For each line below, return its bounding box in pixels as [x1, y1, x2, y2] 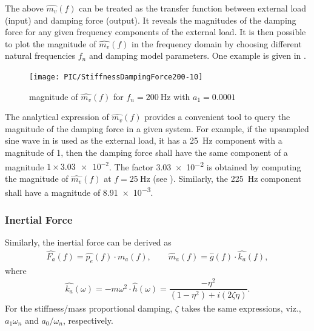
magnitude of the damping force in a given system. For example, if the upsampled [5, 122, 309, 135]
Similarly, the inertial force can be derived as [5, 235, 172, 248]
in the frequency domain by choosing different [132, 37, 302, 50]
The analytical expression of [5, 110, 109, 123]
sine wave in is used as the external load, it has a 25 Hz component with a [5, 134, 282, 147]
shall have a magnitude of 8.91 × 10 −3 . [5, 184, 153, 199]
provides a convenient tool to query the [144, 110, 290, 123]
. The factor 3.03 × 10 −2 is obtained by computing [109, 158, 301, 173]
